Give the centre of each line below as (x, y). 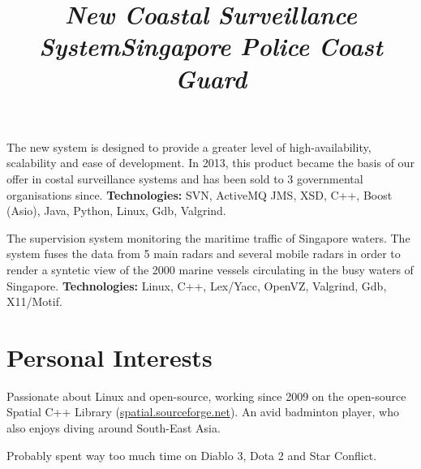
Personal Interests (110, 357)
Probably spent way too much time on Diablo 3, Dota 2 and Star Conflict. (192, 455)
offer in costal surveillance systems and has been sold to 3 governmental (185, 178)
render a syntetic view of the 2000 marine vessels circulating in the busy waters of (210, 269)
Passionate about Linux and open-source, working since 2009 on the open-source (206, 396)
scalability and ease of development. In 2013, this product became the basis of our (210, 163)
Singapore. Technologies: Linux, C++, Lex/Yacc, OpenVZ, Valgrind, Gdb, (197, 285)
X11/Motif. (34, 301)
